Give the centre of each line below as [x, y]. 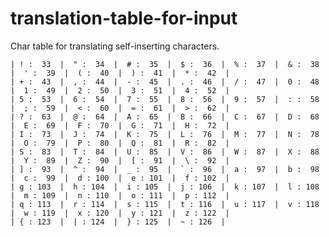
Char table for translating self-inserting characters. [115, 46]
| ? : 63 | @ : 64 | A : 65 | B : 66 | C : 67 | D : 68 [165, 117]
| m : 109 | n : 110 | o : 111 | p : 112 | [120, 195]
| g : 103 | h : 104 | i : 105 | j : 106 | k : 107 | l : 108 [165, 187]
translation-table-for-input [124, 18]
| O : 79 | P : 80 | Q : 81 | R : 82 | [120, 143]
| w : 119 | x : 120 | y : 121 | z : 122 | [120, 213]
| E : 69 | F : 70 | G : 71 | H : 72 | [120, 125]
